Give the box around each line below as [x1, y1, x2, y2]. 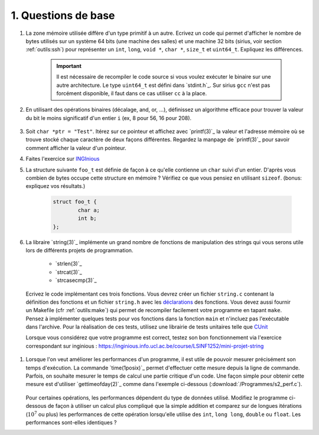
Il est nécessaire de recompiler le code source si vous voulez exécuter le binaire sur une [56, 73, 271, 80]
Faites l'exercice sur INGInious [25, 155, 100, 163]
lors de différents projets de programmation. [25, 246, 134, 254]
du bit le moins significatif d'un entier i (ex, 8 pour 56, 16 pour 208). [25, 114, 192, 121]
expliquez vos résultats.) [25, 183, 86, 190]
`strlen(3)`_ [55, 260, 82, 267]
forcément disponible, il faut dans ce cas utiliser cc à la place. [56, 89, 207, 97]
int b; [77, 215, 97, 222]
